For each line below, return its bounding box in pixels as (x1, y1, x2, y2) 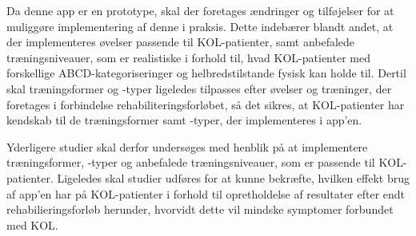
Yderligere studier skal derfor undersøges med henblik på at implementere (6, 138, 368, 155)
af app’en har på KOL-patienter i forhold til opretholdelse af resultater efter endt (6, 185, 406, 202)
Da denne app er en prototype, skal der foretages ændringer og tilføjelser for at (6, 2, 394, 18)
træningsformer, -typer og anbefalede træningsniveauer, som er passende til (6, 154, 375, 171)
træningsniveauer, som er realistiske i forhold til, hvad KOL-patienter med (6, 49, 370, 65)
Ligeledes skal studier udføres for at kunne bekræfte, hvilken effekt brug (57, 169, 410, 186)
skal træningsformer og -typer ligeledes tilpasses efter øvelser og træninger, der (6, 80, 392, 96)
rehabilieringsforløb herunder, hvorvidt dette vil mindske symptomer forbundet (6, 201, 394, 218)
